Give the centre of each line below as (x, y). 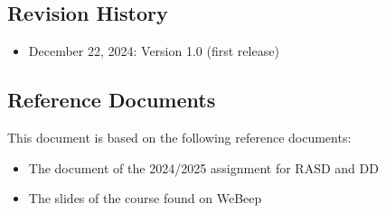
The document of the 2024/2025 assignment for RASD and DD (203, 167)
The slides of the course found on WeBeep (145, 198)
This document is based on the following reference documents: (179, 137)
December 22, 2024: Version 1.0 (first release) (154, 51)
